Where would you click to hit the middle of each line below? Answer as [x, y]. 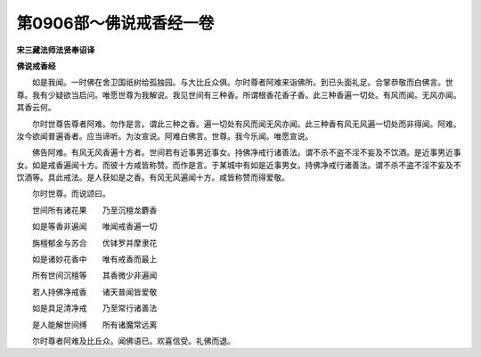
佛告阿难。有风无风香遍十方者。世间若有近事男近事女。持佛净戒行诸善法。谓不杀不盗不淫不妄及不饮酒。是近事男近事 [246, 152]
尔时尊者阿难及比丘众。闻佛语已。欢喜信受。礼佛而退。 [133, 341]
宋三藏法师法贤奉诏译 [56, 50]
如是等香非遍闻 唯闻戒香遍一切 [94, 226]
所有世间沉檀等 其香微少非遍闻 [94, 275]
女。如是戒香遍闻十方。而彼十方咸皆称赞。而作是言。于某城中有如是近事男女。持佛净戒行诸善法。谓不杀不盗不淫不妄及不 [239, 165]
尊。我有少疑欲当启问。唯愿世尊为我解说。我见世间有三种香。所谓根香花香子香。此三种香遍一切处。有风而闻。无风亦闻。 [239, 94]
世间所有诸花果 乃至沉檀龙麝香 [94, 210]
